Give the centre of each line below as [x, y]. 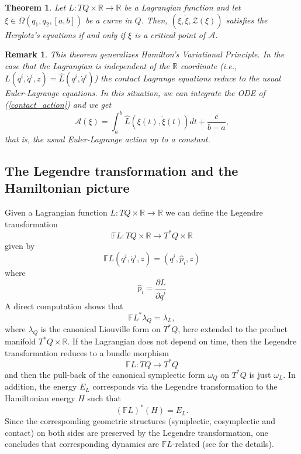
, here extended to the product [233, 329]
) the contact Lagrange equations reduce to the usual [187, 78]
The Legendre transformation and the [122, 170]
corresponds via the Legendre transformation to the [185, 386]
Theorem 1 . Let [35, 7]
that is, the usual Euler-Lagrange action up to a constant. [108, 139]
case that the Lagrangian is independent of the [87, 65]
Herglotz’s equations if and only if [65, 34]
